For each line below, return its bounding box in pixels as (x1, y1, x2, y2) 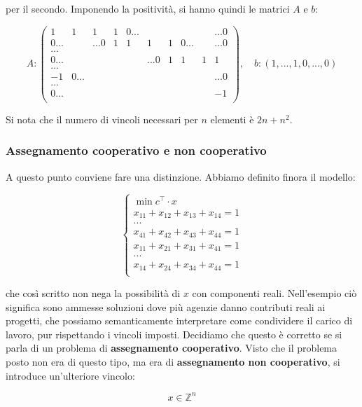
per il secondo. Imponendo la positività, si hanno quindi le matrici (6, 1, 290, 15)
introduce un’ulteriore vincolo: (6, 368, 135, 382)
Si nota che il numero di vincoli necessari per (6, 111, 198, 126)
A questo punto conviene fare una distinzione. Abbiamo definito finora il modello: (6, 169, 356, 184)
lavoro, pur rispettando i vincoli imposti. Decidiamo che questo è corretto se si (6, 326, 342, 341)
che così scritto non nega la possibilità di (6, 285, 181, 300)
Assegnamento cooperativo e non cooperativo (6, 142, 267, 159)
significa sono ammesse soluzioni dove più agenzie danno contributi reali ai (6, 299, 326, 314)
